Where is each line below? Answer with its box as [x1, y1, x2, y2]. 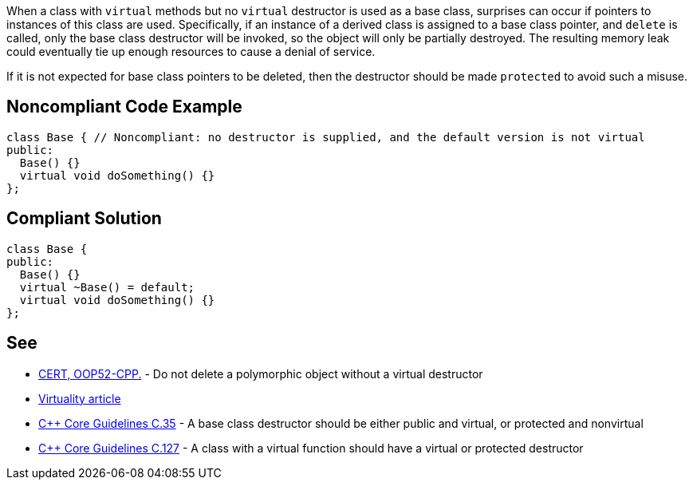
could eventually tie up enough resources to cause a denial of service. [6, 45, 376, 58]
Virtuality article [38, 391, 121, 405]
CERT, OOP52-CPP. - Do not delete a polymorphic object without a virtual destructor [38, 366, 483, 381]
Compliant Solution [6, 208, 162, 229]
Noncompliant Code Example [6, 97, 242, 117]
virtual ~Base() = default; [19, 280, 195, 294]
